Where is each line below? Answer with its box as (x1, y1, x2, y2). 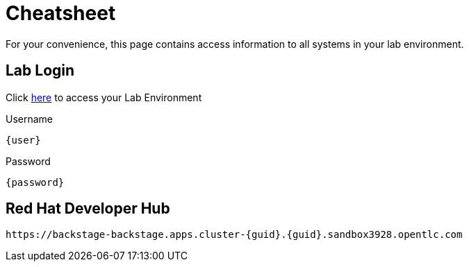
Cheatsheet (6, 1, 116, 25)
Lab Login (6, 62, 75, 80)
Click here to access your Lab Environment (6, 91, 202, 103)
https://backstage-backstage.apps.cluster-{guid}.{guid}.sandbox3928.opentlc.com (6, 229, 463, 241)
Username (6, 112, 54, 125)
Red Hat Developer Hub (6, 200, 170, 218)
